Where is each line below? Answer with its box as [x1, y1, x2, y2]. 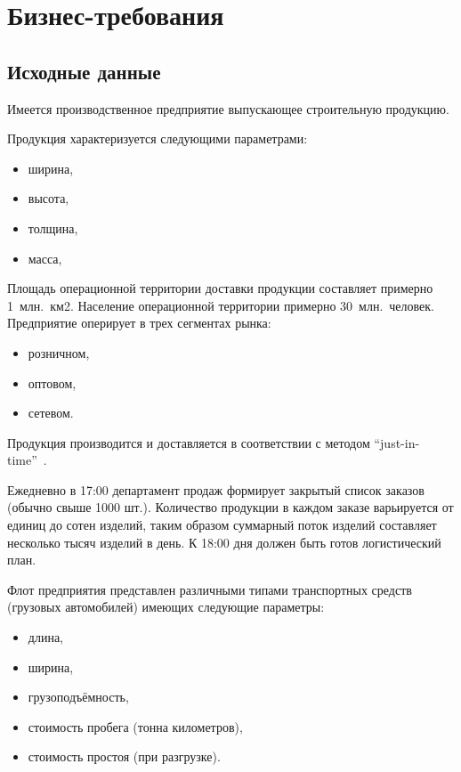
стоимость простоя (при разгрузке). [28, 747, 221, 766]
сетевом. [28, 403, 74, 422]
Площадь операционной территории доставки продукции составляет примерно [7, 279, 433, 297]
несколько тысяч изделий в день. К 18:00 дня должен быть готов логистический [7, 532, 441, 551]
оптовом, [28, 373, 77, 392]
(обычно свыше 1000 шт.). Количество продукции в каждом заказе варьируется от [7, 498, 454, 516]
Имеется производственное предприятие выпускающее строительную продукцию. [7, 99, 449, 118]
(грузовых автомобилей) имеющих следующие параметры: [7, 597, 325, 616]
